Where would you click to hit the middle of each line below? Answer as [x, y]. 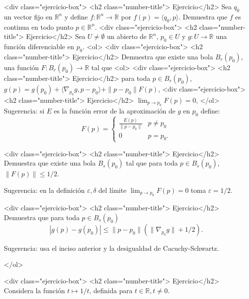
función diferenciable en [39, 46]
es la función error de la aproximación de [115, 110]
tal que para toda [152, 163]
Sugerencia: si [24, 110]
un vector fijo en [28, 16]
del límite [112, 190]
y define [76, 16]
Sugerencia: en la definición [44, 190]
